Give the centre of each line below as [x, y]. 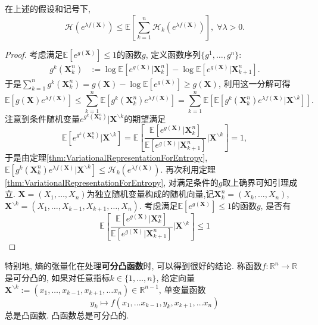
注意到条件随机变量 [42, 118]
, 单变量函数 [182, 289]
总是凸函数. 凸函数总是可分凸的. [67, 315]
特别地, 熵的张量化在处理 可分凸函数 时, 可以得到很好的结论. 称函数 [133, 266]
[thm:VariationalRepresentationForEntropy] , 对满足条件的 [112, 182]
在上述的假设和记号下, [48, 8]
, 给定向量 [176, 278]
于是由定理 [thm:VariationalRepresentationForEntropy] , [106, 157]
